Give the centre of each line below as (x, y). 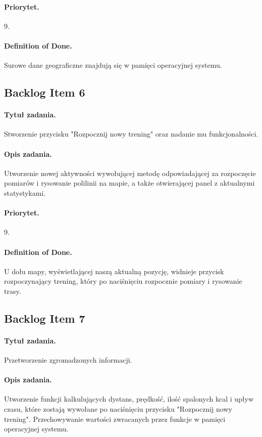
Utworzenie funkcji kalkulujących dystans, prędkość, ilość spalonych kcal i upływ (129, 399)
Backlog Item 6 (45, 92)
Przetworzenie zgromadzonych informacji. (68, 360)
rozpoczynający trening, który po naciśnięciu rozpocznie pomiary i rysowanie (123, 281)
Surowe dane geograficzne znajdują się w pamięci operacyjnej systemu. (113, 65)
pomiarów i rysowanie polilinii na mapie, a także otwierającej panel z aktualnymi (129, 183)
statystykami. (25, 192)
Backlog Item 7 (45, 318)
